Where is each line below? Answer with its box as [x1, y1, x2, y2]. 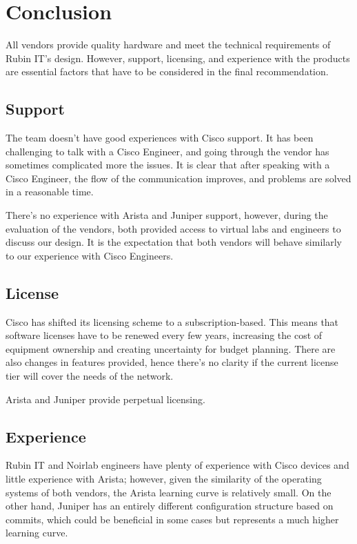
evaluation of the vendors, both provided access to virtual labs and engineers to [6, 221, 341, 235]
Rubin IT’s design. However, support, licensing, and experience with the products [6, 50, 350, 65]
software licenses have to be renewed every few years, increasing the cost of [6, 328, 323, 342]
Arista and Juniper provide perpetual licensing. [6, 391, 205, 406]
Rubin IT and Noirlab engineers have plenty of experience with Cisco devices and [6, 458, 349, 472]
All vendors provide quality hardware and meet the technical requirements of [6, 37, 331, 52]
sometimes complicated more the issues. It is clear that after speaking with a [6, 157, 330, 172]
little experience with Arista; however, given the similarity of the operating [6, 472, 322, 486]
